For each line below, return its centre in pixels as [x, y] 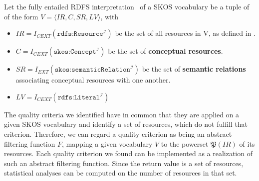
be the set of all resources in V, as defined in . [185, 33]
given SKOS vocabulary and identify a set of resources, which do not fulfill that [126, 124]
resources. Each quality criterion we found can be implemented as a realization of [128, 153]
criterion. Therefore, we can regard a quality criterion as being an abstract [118, 134]
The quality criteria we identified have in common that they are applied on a [122, 114]
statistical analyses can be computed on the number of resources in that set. [121, 173]
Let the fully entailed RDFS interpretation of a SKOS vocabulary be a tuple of [127, 6]
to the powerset [185, 143]
